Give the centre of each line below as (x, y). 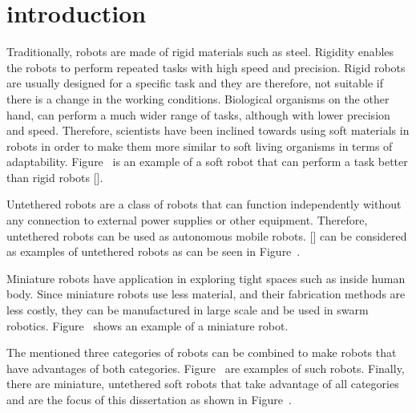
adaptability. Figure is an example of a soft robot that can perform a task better (207, 162)
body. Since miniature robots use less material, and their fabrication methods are (206, 294)
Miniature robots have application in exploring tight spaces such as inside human (206, 278)
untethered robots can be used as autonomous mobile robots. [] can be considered (207, 235)
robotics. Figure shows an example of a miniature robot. (147, 325)
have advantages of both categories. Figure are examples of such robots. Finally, (206, 368)
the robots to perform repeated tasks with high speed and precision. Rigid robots (206, 67)
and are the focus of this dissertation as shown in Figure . (149, 399)
